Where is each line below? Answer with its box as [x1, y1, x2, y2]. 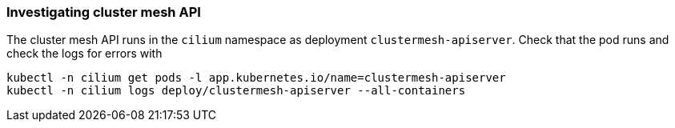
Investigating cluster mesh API [6, 4, 201, 20]
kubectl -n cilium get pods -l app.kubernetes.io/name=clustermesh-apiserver [6, 71, 506, 85]
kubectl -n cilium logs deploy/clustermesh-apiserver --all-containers [6, 84, 466, 98]
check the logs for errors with [6, 46, 163, 61]
